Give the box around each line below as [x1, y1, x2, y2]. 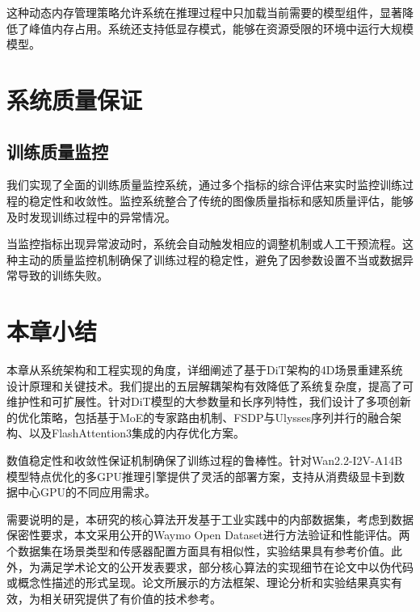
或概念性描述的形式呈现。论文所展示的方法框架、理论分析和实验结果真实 [6, 574, 391, 591]
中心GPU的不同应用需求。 [17, 483, 157, 500]
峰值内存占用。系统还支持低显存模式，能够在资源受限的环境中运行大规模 [28, 19, 414, 36]
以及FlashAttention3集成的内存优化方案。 [28, 424, 246, 441]
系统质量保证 [6, 82, 143, 116]
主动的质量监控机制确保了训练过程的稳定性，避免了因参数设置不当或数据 [17, 251, 402, 268]
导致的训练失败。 [17, 267, 108, 284]
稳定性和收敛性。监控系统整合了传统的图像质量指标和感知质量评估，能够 [28, 192, 414, 209]
